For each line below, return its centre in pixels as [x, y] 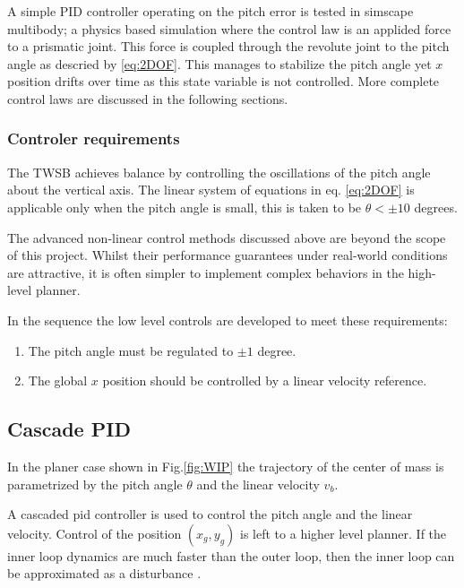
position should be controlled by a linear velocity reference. [265, 380]
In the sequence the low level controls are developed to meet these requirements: [228, 320]
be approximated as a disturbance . [104, 573]
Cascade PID [69, 429]
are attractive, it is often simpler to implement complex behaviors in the [206, 272]
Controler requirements [94, 138]
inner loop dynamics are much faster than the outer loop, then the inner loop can [231, 555]
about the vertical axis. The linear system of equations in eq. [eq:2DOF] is [211, 190]
